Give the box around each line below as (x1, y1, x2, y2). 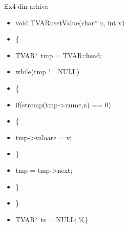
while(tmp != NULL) (15, 66, 80, 77)
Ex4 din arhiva (4, 1, 48, 11)
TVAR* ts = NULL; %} (15, 214, 88, 224)
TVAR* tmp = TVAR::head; (15, 50, 102, 60)
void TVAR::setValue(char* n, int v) (15, 17, 125, 27)
